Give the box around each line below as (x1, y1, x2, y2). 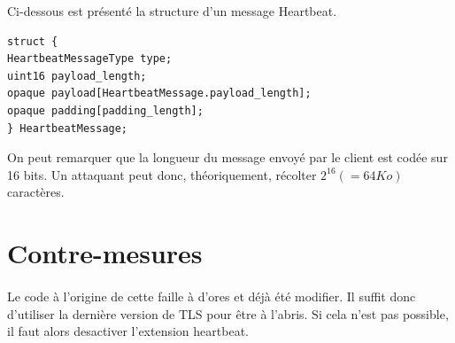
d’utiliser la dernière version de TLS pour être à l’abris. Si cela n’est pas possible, (7, 304, 449, 323)
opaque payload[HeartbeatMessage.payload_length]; (7, 87, 312, 100)
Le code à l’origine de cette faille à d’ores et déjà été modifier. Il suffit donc (7, 286, 416, 305)
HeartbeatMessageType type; (7, 52, 173, 66)
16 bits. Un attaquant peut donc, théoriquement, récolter (7, 165, 317, 183)
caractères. (7, 183, 65, 201)
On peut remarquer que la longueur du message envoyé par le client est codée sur (7, 148, 448, 167)
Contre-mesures (7, 235, 203, 271)
